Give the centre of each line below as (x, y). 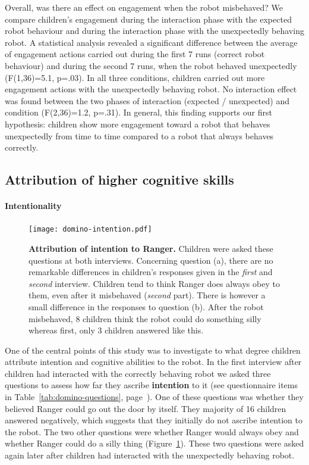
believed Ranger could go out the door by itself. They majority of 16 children (146, 408)
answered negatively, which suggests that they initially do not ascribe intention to (154, 420)
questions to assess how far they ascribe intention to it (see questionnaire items (151, 385)
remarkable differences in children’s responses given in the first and (151, 272)
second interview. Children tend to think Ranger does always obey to (154, 283)
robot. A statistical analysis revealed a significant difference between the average (151, 42)
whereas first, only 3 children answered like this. (116, 330)
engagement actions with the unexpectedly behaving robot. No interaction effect (151, 89)
